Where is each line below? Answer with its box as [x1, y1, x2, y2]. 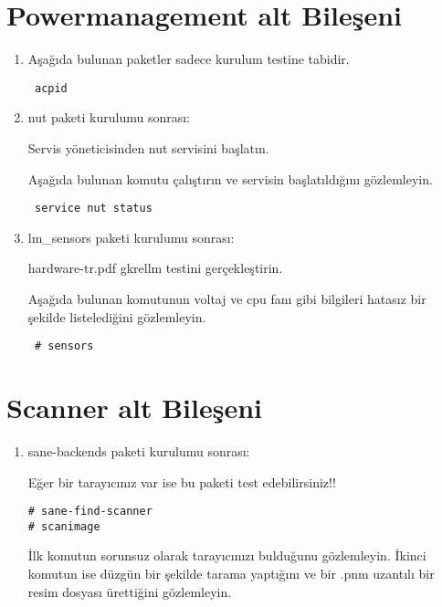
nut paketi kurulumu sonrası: [27, 108, 191, 127]
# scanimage [27, 519, 100, 533]
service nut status [34, 202, 153, 215]
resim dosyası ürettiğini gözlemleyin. [27, 581, 232, 601]
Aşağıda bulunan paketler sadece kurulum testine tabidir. [27, 49, 350, 68]
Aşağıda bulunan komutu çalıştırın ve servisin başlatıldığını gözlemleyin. [27, 169, 433, 188]
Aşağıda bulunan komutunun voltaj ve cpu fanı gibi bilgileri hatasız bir [27, 289, 426, 308]
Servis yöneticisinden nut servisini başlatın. [27, 138, 269, 157]
